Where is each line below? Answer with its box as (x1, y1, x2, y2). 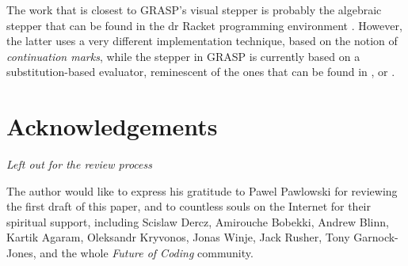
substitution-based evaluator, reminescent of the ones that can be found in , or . (6, 63, 395, 80)
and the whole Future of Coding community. (40, 245, 254, 261)
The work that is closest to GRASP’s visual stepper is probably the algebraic (6, 2, 382, 17)
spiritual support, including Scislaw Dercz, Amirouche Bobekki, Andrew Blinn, (6, 213, 389, 230)
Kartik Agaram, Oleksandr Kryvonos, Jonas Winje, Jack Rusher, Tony (6, 229, 350, 245)
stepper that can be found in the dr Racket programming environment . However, (6, 17, 402, 33)
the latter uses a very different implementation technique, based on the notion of (6, 32, 398, 49)
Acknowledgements (6, 110, 218, 142)
